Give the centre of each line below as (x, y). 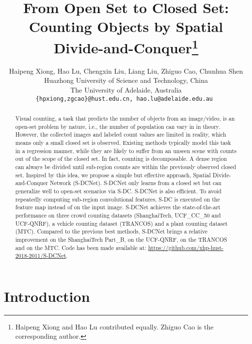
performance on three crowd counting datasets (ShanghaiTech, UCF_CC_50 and (118, 215)
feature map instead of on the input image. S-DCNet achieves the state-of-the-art (118, 207)
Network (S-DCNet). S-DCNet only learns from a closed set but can (135, 183)
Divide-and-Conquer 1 (126, 46)
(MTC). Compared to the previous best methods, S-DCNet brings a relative (111, 231)
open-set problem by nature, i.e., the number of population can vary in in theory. (118, 126)
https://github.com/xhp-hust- (186, 247)
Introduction (47, 296)
